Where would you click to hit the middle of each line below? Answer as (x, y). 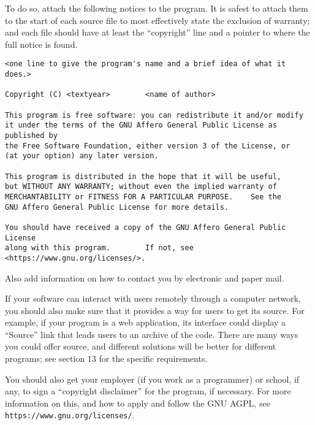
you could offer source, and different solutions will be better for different (141, 346)
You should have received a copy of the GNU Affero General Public (146, 227)
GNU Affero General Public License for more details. (117, 207)
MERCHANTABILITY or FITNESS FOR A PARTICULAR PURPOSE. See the (143, 197)
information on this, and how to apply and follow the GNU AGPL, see (138, 403)
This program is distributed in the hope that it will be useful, (143, 176)
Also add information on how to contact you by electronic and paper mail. (145, 278)
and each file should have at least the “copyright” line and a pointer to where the (157, 32)
